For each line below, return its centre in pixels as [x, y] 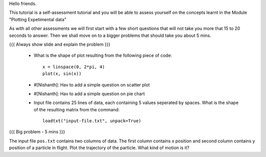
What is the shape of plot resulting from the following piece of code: [103, 55]
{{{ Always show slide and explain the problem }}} [60, 44]
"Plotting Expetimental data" [38, 19]
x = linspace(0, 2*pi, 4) [74, 67]
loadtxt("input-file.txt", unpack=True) [92, 121]
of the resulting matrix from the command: [77, 109]
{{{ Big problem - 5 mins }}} [37, 132]
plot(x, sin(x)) [62, 74]
